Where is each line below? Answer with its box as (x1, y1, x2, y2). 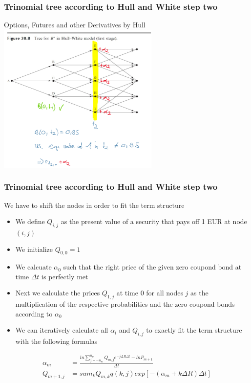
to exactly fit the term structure (146, 325, 242, 335)
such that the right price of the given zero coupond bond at (63, 262, 242, 272)
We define (15, 216, 45, 226)
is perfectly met (42, 271, 88, 281)
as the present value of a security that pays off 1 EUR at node (61, 216, 247, 226)
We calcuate (15, 262, 52, 272)
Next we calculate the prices (15, 288, 100, 298)
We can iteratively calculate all (15, 325, 108, 335)
